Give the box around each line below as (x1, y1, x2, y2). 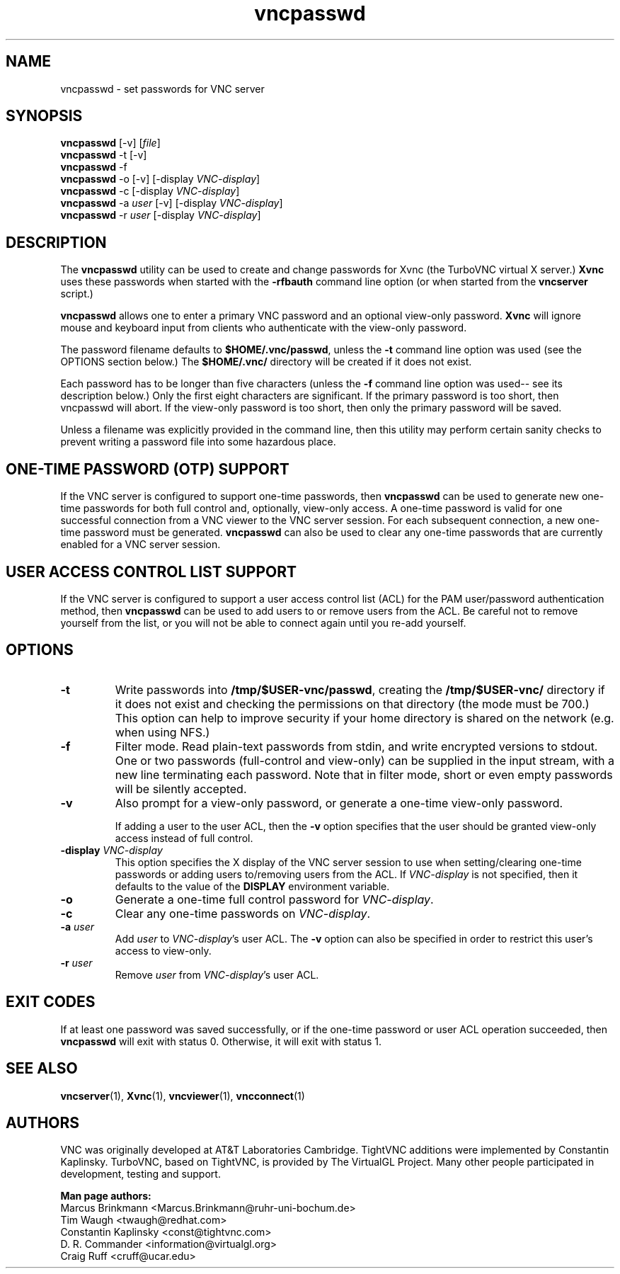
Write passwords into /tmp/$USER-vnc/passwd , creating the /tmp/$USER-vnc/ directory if (115, 682, 605, 697)
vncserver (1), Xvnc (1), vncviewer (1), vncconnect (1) (60, 1089, 305, 1102)
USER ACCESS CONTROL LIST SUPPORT (6, 562, 297, 581)
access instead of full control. (115, 831, 253, 844)
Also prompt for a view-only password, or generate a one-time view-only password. (115, 795, 563, 810)
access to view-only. (115, 944, 212, 957)
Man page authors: (60, 1190, 151, 1202)
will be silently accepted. (115, 781, 247, 796)
